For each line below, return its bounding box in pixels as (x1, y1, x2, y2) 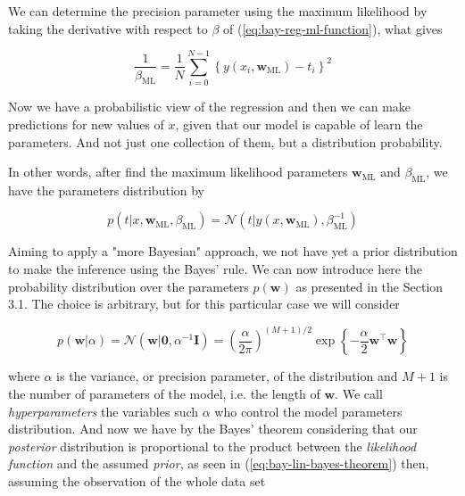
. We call (335, 384, 383, 402)
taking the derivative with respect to (8, 19, 208, 37)
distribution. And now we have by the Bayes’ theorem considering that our (8, 419, 418, 438)
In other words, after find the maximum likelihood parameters (8, 162, 348, 181)
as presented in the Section (295, 277, 444, 295)
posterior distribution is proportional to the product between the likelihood (8, 436, 417, 455)
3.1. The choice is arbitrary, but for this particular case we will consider (8, 294, 400, 313)
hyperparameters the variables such (8, 401, 199, 420)
